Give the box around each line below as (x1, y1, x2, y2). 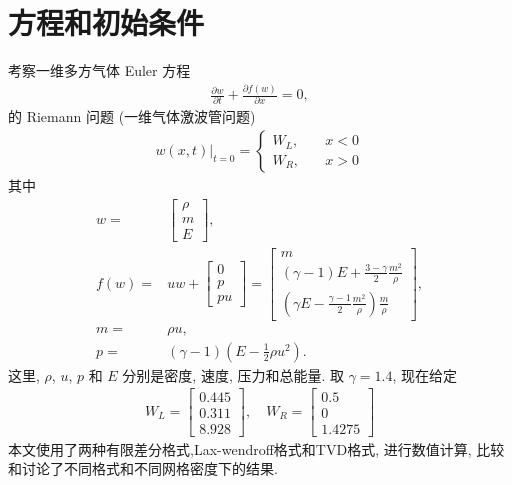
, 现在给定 (392, 364, 458, 385)
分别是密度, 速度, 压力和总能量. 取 (122, 364, 344, 385)
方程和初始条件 (8, 2, 205, 43)
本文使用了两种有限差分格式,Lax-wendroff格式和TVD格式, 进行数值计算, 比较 (8, 438, 505, 459)
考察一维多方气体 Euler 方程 (8, 60, 191, 81)
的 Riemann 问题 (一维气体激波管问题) (8, 106, 256, 127)
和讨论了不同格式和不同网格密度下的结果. (8, 458, 278, 479)
